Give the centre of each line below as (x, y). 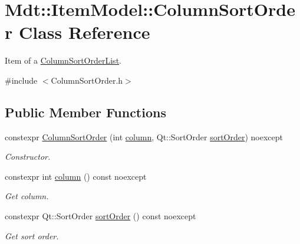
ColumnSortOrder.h (87, 80)
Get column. (27, 196)
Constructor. (28, 156)
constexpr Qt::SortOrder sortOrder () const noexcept (100, 216)
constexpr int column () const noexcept (76, 176)
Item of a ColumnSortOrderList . (63, 60)
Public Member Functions (85, 112)
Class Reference (84, 32)
